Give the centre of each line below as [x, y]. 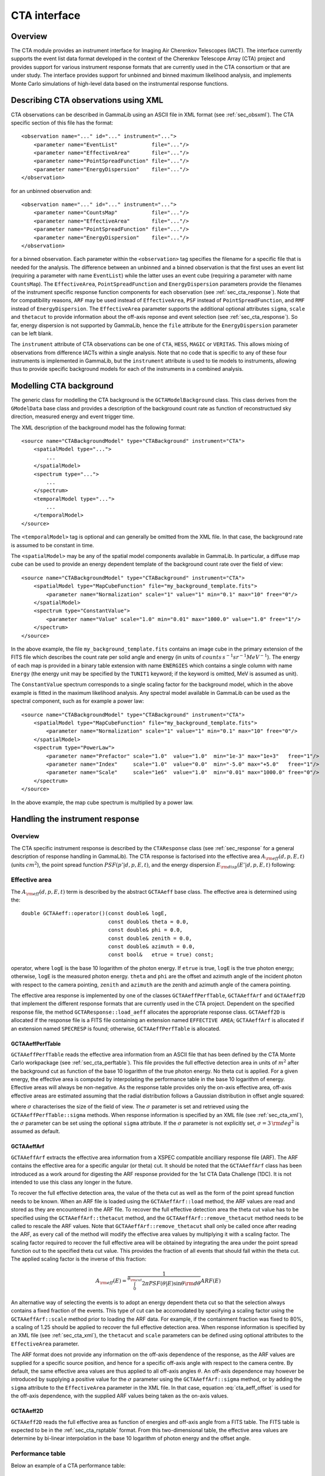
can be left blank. [32, 333]
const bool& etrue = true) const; [161, 955]
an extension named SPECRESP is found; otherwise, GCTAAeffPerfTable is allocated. [116, 1028]
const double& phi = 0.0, [145, 930]
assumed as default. [36, 1131]
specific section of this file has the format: [62, 123]
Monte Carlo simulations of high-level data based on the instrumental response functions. [120, 83]
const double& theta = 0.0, [149, 922]
